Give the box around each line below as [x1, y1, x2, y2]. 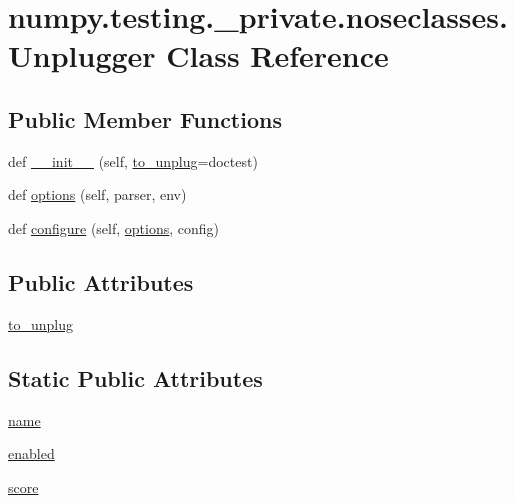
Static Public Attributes [8, 362, 263, 393]
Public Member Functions [8, 103, 282, 134]
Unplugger [8, 35, 156, 76]
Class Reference [166, 35, 389, 76]
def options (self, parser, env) [8, 184, 187, 205]
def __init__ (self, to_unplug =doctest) [8, 150, 258, 171]
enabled [8, 443, 55, 464]
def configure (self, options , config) [8, 217, 220, 238]
